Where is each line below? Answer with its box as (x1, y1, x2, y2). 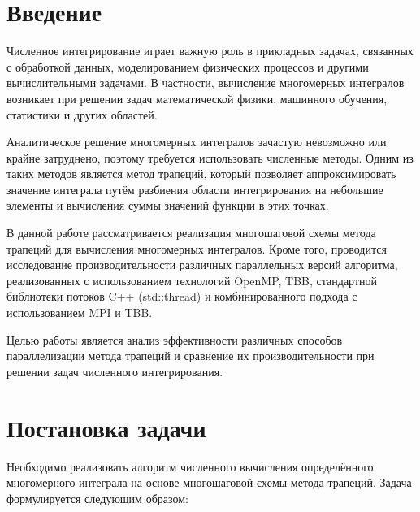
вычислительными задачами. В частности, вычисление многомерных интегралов (6, 74, 405, 91)
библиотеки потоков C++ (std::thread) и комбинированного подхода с (6, 288, 357, 305)
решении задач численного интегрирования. (6, 362, 223, 380)
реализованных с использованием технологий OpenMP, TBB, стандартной (6, 271, 378, 289)
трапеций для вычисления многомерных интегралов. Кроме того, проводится (6, 240, 387, 257)
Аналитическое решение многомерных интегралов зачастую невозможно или (6, 133, 387, 150)
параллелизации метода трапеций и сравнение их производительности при (6, 347, 375, 364)
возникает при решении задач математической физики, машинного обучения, (6, 89, 388, 106)
